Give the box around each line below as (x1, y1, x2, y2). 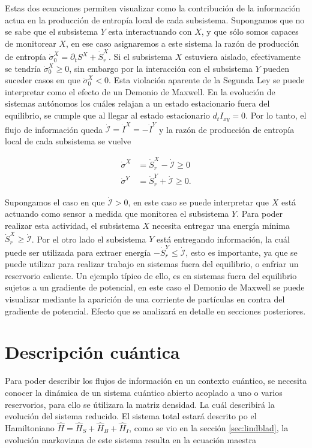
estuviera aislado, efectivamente (184, 50, 301, 63)
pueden (263, 62, 289, 74)
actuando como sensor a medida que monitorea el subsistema (5, 207, 229, 220)
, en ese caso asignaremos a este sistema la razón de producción (65, 37, 299, 49)
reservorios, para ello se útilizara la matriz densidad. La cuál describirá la (5, 398, 275, 410)
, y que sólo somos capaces (201, 25, 299, 38)
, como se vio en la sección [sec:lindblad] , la (129, 421, 289, 434)
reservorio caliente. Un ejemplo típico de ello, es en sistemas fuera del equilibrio (5, 269, 297, 281)
